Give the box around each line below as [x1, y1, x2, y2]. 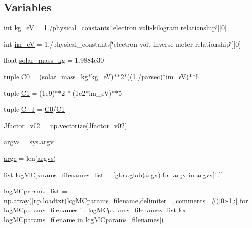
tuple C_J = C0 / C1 [4, 104, 65, 114]
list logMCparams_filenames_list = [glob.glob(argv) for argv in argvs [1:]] [4, 169, 223, 179]
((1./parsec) [127, 71, 162, 81]
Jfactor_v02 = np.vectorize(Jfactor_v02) [4, 120, 127, 130]
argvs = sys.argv [4, 137, 54, 147]
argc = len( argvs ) [4, 153, 56, 163]
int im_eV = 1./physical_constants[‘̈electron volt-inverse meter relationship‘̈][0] [4, 38, 241, 49]
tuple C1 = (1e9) [4, 88, 55, 98]
